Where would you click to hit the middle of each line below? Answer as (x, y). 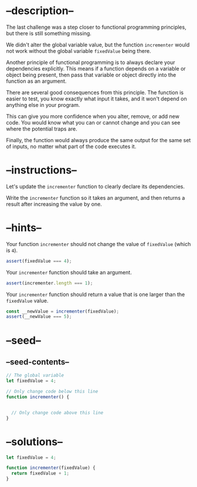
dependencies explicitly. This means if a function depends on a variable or (96, 68)
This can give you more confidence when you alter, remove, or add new (93, 116)
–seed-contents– (38, 362)
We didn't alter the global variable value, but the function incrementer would (98, 45)
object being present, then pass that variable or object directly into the (91, 75)
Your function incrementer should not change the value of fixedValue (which (98, 244)
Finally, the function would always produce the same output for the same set (98, 140)
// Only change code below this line (52, 392)
